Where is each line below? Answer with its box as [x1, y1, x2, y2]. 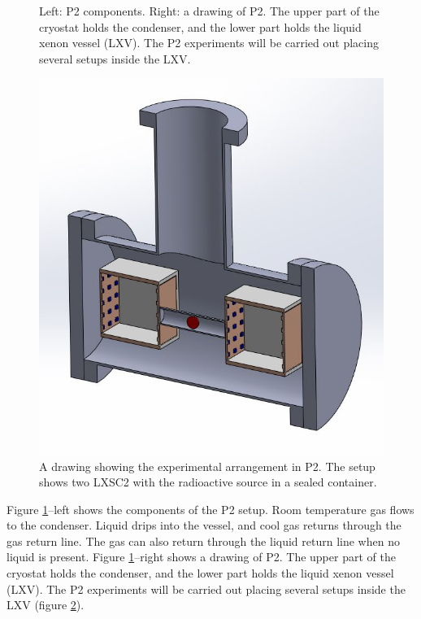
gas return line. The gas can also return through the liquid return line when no [7, 532, 400, 549]
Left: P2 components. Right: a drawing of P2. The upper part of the [39, 2, 380, 19]
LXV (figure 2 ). [7, 596, 85, 613]
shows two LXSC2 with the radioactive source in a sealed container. [39, 473, 377, 490]
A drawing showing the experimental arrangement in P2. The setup [39, 457, 375, 474]
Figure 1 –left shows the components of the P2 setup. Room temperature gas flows [7, 500, 414, 517]
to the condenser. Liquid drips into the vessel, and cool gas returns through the [7, 517, 401, 534]
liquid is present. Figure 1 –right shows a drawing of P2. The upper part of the [7, 548, 396, 565]
